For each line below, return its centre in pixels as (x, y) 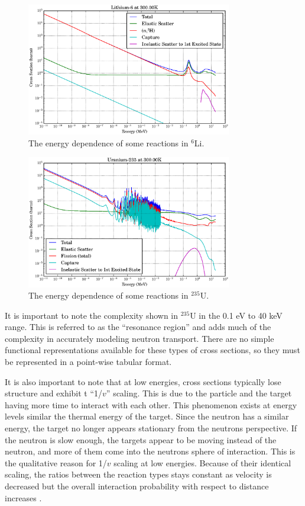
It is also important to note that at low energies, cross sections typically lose (143, 381)
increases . (23, 497)
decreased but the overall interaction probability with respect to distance (137, 486)
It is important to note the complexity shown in (92, 315)
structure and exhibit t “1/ (54, 393)
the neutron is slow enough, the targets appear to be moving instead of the (141, 439)
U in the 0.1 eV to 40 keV (236, 315)
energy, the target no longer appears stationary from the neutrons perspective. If (151, 428)
